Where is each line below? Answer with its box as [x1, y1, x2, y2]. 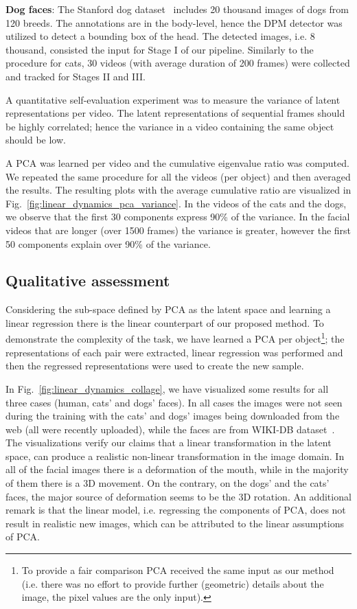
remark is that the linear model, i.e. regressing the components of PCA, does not [5, 503, 346, 517]
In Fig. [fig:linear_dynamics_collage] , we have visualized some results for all [5, 381, 329, 395]
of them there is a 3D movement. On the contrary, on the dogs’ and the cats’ [5, 476, 330, 490]
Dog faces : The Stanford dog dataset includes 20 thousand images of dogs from [5, 2, 349, 16]
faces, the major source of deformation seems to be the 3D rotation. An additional [5, 489, 352, 503]
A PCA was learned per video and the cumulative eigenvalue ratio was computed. [5, 155, 349, 170]
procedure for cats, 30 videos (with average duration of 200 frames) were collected [5, 56, 350, 70]
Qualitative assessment [5, 270, 170, 291]
